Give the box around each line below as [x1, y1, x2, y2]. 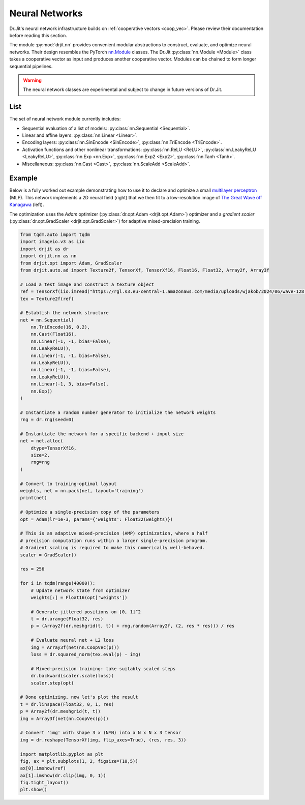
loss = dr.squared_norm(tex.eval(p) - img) [30, 651, 141, 658]
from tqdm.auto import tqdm [20, 231, 90, 237]
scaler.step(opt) [30, 680, 74, 686]
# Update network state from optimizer [30, 587, 131, 593]
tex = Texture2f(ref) [20, 295, 74, 302]
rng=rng [30, 459, 50, 465]
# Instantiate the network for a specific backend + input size [20, 431, 184, 437]
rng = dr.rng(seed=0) [20, 417, 74, 423]
